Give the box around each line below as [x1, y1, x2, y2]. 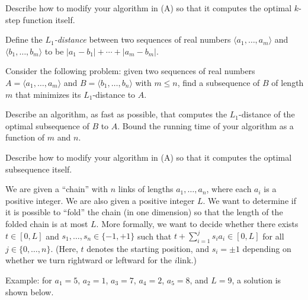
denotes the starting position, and [86, 242, 209, 254]
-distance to [92, 88, 136, 100]
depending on [242, 242, 291, 254]
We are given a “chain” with [5, 183, 108, 195]
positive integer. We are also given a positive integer [5, 194, 195, 206]
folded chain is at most [5, 217, 88, 229]
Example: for [5, 273, 52, 286]
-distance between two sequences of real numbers [54, 33, 231, 46]
